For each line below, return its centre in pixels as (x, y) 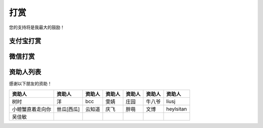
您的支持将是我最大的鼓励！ (37, 27)
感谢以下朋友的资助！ (30, 84)
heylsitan (177, 109)
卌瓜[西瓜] (68, 109)
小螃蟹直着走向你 (31, 109)
